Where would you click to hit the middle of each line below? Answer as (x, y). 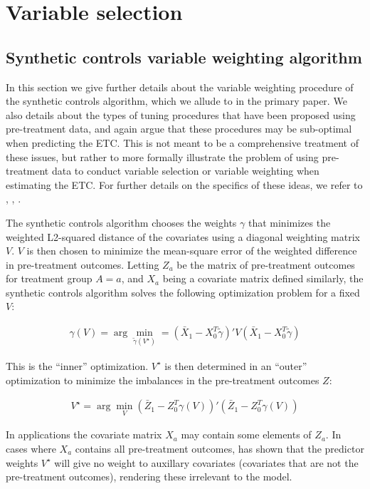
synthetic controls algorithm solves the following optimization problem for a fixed (183, 292)
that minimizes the (289, 222)
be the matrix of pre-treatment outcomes (266, 264)
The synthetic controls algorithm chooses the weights (121, 222)
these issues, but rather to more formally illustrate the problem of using (162, 156)
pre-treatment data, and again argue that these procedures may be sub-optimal (179, 129)
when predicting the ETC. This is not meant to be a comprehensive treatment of (182, 142)
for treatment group (49, 278)
